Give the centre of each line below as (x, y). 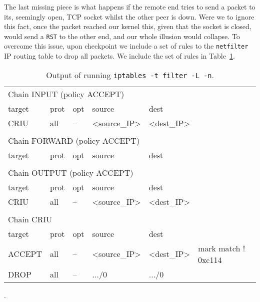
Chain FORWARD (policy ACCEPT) (74, 140)
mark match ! (221, 248)
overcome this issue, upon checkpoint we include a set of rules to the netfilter (126, 46)
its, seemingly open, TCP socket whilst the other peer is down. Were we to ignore (129, 16)
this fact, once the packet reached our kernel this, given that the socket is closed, (128, 26)
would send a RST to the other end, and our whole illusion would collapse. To (122, 36)
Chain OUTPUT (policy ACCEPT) (71, 172)
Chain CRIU (30, 219)
